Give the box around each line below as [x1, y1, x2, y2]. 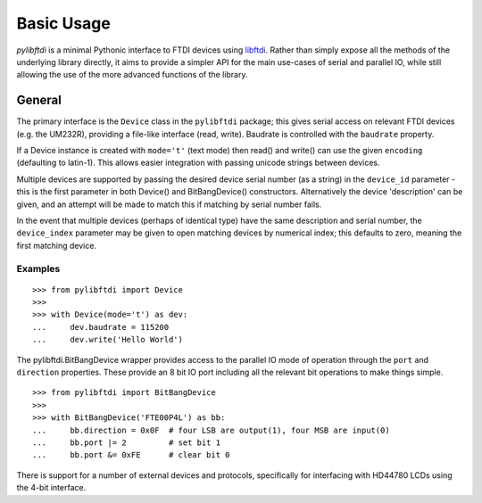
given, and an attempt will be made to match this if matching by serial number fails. [16, 199, 322, 210]
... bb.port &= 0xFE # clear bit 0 [32, 450, 231, 460]
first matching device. [16, 240, 97, 251]
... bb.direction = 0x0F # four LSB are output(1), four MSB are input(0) [32, 425, 390, 435]
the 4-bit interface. [16, 482, 87, 493]
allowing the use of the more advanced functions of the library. [16, 70, 248, 80]
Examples [16, 262, 61, 275]
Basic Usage [16, 13, 111, 33]
